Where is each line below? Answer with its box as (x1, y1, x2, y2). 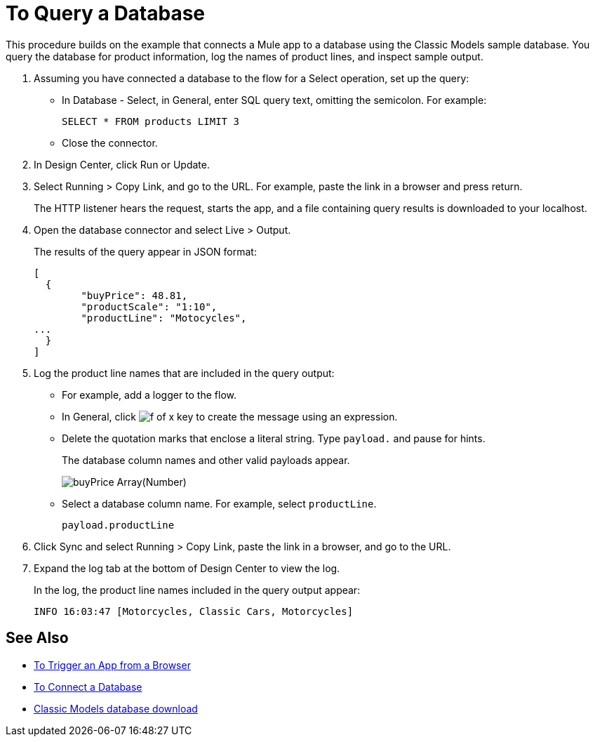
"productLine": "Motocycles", (81, 312, 247, 324)
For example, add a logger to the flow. (62, 388, 236, 401)
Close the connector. (62, 136, 158, 149)
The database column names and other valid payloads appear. (62, 453, 350, 466)
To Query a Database (6, 1, 206, 25)
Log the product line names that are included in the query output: (34, 366, 335, 379)
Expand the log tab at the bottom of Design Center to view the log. (34, 562, 340, 574)
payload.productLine (62, 519, 175, 531)
